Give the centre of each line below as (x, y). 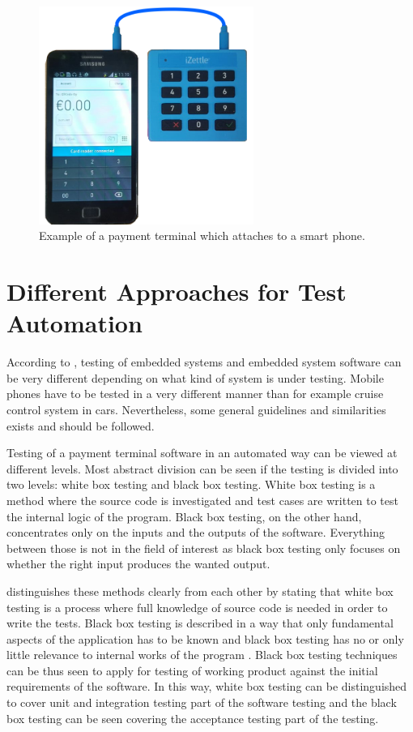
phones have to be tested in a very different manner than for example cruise (195, 394)
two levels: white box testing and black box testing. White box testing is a (191, 484)
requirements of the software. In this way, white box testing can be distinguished (207, 686)
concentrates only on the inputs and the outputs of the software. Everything (196, 532)
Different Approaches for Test (177, 291)
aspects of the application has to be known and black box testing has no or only (205, 638)
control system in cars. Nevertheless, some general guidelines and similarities (196, 409)
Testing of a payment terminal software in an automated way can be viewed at (202, 453)
